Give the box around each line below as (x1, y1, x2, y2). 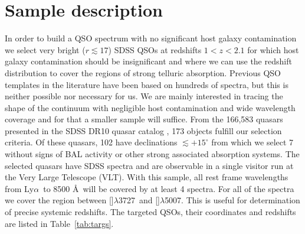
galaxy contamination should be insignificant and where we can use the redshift (5, 55, 292, 67)
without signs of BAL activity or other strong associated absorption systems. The (5, 148, 300, 160)
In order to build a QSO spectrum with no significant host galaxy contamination (5, 32, 297, 44)
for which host (247, 43, 299, 56)
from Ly (5, 182, 34, 194)
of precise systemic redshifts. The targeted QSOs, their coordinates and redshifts (5, 206, 296, 218)
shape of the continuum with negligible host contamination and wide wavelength (5, 101, 296, 113)
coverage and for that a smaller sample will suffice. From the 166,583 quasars (5, 113, 283, 125)
